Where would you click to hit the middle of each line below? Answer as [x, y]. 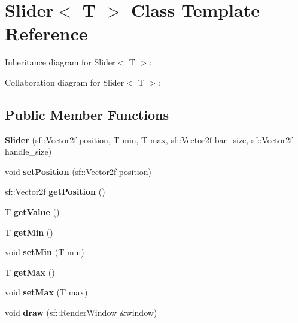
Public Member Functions [87, 114]
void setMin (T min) [45, 252]
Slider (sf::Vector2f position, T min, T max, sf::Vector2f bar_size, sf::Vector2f [149, 139]
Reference [46, 33]
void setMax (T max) [46, 292]
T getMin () [29, 232]
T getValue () [32, 212]
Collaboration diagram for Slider [65, 82]
